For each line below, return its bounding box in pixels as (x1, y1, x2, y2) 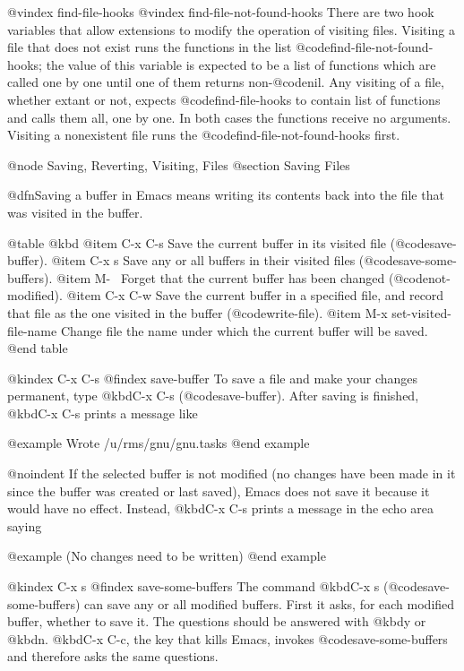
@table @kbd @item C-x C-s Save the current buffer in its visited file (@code (7, 233, 430, 252)
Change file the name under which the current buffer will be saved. (60, 321, 428, 340)
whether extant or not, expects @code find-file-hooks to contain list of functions (7, 90, 441, 108)
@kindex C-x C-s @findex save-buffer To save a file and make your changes (7, 368, 418, 387)
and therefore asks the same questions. (7, 647, 219, 666)
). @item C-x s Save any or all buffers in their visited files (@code (39, 251, 399, 270)
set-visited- (391, 303, 451, 322)
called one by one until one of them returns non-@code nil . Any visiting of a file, (7, 73, 444, 91)
